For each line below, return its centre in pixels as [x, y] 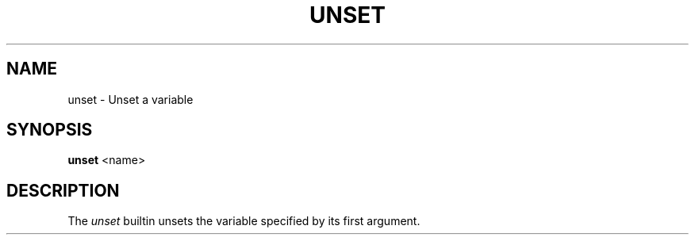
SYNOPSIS [50, 130]
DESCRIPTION [63, 190]
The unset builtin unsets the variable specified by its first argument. [244, 221]
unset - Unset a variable [131, 99]
